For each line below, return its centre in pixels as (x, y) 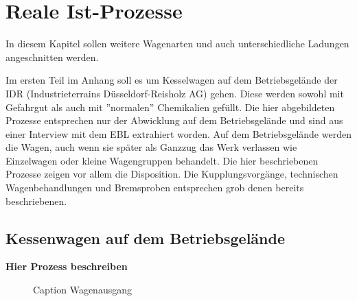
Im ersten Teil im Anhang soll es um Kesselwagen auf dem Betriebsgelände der (172, 80)
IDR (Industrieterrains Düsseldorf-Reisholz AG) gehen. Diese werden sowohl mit (175, 93)
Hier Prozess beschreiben (67, 266)
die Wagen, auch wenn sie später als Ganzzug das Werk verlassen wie (151, 147)
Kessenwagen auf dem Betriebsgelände (145, 238)
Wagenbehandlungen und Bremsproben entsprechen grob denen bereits (155, 188)
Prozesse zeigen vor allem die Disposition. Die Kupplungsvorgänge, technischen (172, 174)
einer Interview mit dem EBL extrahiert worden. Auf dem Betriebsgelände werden (178, 133)
